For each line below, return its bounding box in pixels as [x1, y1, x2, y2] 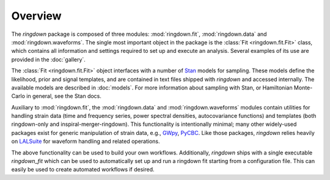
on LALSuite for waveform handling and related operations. [11, 137, 160, 145]
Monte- [293, 84, 313, 91]
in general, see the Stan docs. [26, 92, 102, 100]
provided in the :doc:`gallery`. [11, 55, 86, 63]
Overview [11, 9, 62, 22]
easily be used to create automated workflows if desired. [11, 166, 155, 173]
